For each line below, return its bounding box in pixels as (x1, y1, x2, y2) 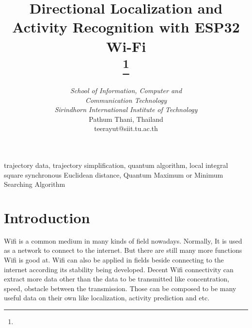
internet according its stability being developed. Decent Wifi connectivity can (4, 264, 234, 274)
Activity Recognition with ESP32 (12, 17, 240, 37)
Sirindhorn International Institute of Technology (54, 104, 198, 115)
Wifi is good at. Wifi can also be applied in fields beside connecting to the (4, 255, 224, 265)
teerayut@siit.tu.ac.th (94, 123, 158, 133)
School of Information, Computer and (70, 85, 182, 96)
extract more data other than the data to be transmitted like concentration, (4, 274, 229, 284)
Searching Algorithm (4, 179, 65, 189)
